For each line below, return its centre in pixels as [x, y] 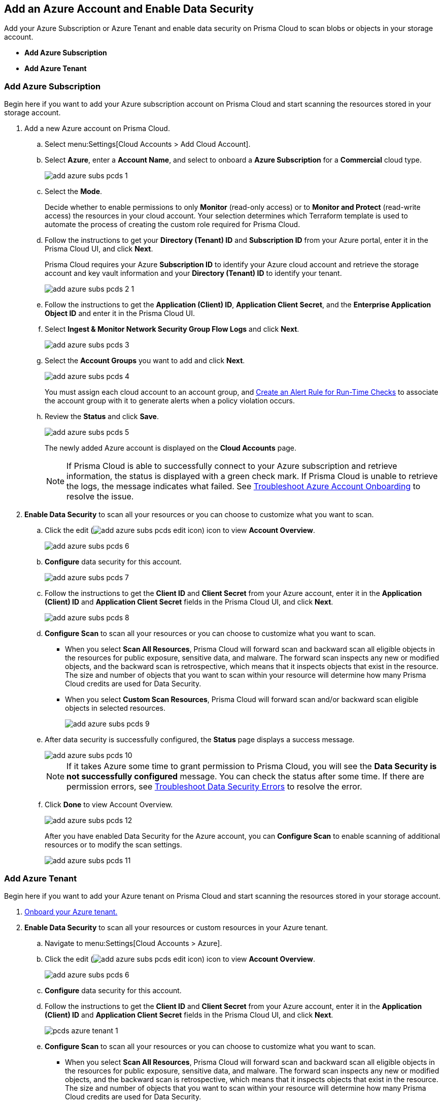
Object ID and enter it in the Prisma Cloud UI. [120, 313]
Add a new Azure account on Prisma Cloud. [97, 129]
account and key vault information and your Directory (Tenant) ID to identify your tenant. [193, 273]
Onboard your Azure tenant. [71, 911]
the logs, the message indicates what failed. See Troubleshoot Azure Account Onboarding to [244, 486]
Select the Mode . [74, 192]
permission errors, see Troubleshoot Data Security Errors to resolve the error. [214, 787]
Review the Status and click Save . [102, 417]
